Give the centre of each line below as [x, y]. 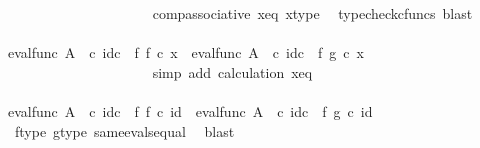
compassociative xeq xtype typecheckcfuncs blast [312, 13]
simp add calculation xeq [232, 71]
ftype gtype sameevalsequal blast [124, 130]
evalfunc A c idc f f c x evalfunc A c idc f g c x [185, 52]
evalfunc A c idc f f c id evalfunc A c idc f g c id [190, 110]
